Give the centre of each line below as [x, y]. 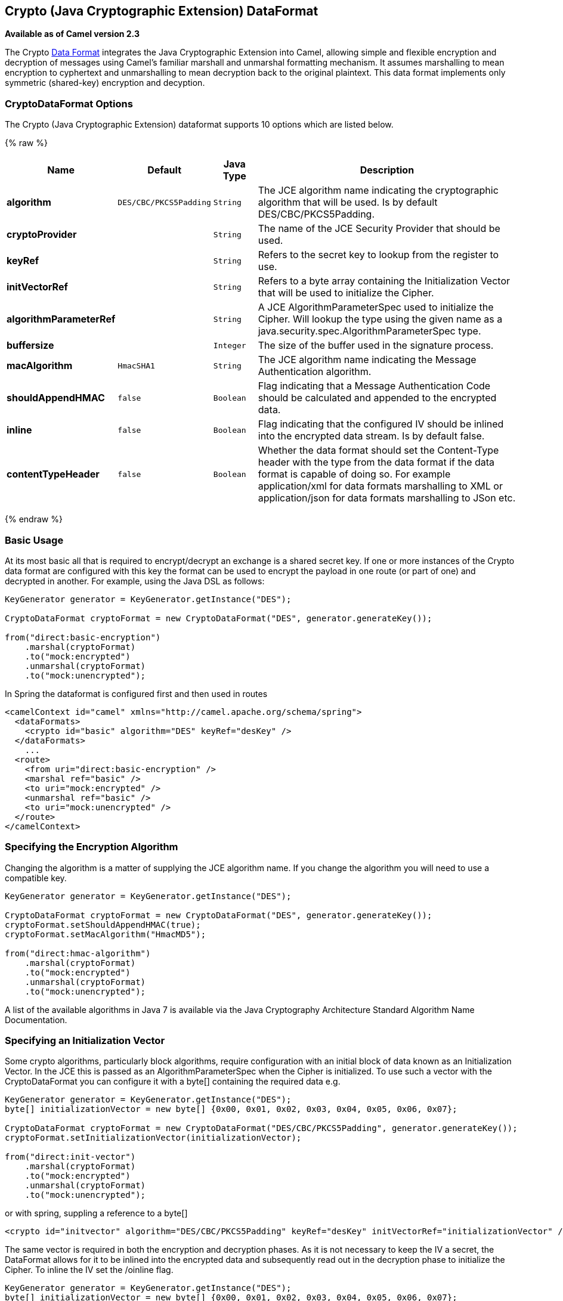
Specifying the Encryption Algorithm [92, 847]
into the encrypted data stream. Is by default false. [371, 436]
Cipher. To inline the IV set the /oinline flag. [89, 1270]
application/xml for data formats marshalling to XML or [380, 486]
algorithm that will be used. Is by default [348, 202]
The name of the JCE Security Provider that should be [379, 229]
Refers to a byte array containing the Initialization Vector [384, 281]
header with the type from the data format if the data [376, 462]
